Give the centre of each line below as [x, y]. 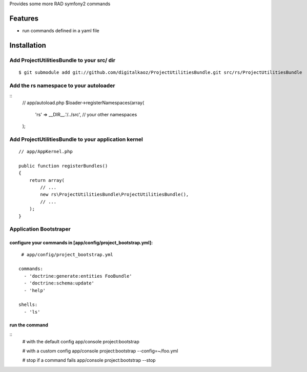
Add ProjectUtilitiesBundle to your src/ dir [62, 60]
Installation [28, 45]
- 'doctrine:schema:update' [59, 283]
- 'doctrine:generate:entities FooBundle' [78, 276]
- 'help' [35, 290]
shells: [28, 305]
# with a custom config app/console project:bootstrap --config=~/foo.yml [100, 350]
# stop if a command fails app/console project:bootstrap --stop [89, 360]
